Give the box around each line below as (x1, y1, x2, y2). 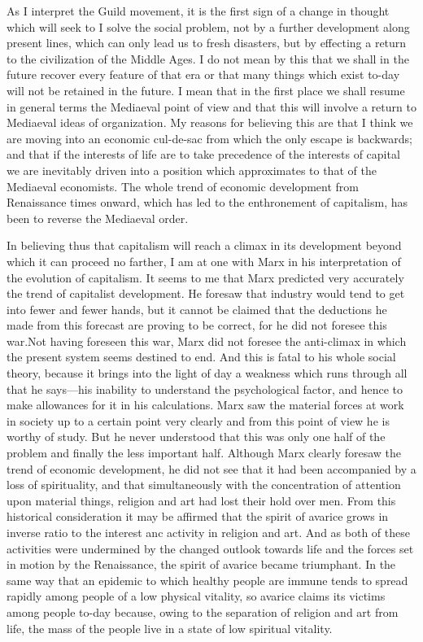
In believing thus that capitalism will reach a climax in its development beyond (7, 237, 402, 254)
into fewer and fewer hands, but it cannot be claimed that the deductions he (7, 300, 387, 317)
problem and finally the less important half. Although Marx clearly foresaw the (7, 444, 402, 461)
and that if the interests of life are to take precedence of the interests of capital (7, 146, 400, 163)
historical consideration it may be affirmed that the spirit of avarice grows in (7, 508, 389, 525)
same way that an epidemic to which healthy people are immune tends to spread (7, 571, 408, 588)
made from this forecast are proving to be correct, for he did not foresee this (7, 317, 387, 334)
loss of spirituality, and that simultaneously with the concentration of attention (7, 476, 401, 493)
